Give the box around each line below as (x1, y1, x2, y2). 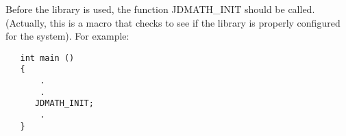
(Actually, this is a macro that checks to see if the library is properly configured (5, 15, 341, 29)
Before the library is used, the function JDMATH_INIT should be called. (5, 2, 315, 16)
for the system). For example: (5, 29, 129, 43)
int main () (20, 53, 75, 63)
